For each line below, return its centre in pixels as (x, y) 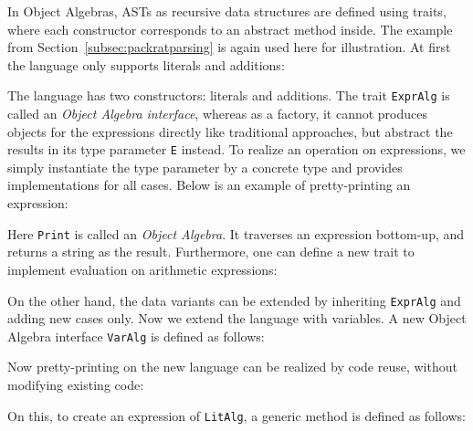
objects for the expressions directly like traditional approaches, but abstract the (230, 131)
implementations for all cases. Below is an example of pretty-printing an (209, 185)
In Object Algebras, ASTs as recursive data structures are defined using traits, (227, 11)
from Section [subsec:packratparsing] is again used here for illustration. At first (229, 47)
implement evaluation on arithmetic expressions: (142, 269)
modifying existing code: (76, 384)
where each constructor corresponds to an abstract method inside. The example (230, 29)
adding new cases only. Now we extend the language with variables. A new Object (237, 318)
